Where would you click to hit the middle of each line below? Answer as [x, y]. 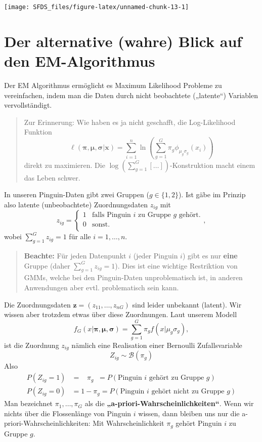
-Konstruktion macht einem [213, 165]
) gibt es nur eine [210, 256]
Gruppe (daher [47, 265]
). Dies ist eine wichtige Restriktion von [176, 265]
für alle [80, 236]
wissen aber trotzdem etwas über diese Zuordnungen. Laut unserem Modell [121, 314]
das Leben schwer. [52, 177]
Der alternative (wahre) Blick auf [123, 41]
